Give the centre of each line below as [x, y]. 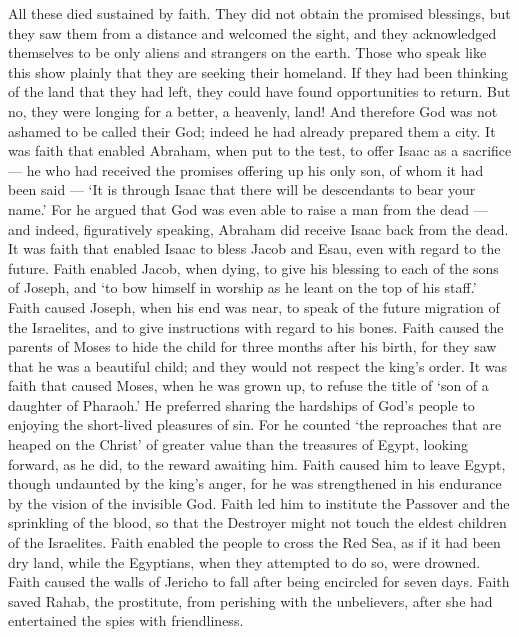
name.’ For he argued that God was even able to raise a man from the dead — [248, 208]
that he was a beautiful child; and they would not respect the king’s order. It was [257, 365]
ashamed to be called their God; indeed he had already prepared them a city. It [252, 130]
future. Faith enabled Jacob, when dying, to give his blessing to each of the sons [253, 267]
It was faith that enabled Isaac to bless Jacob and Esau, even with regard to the [254, 248]
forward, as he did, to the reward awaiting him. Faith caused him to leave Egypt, [257, 463]
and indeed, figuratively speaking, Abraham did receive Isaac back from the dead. [258, 228]
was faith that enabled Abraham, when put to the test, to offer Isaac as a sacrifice [260, 150]
